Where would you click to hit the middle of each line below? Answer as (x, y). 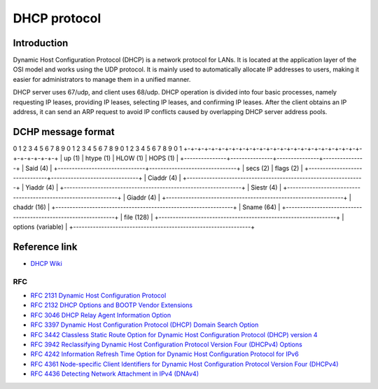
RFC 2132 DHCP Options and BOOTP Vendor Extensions (111, 305)
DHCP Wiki (46, 263)
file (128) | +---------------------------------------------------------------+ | (234, 217)
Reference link (45, 247)
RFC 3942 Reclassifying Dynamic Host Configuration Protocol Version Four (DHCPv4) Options (166, 345)
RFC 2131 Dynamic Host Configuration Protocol (98, 296)
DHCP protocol (57, 18)
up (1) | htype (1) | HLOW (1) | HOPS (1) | (121, 158)
